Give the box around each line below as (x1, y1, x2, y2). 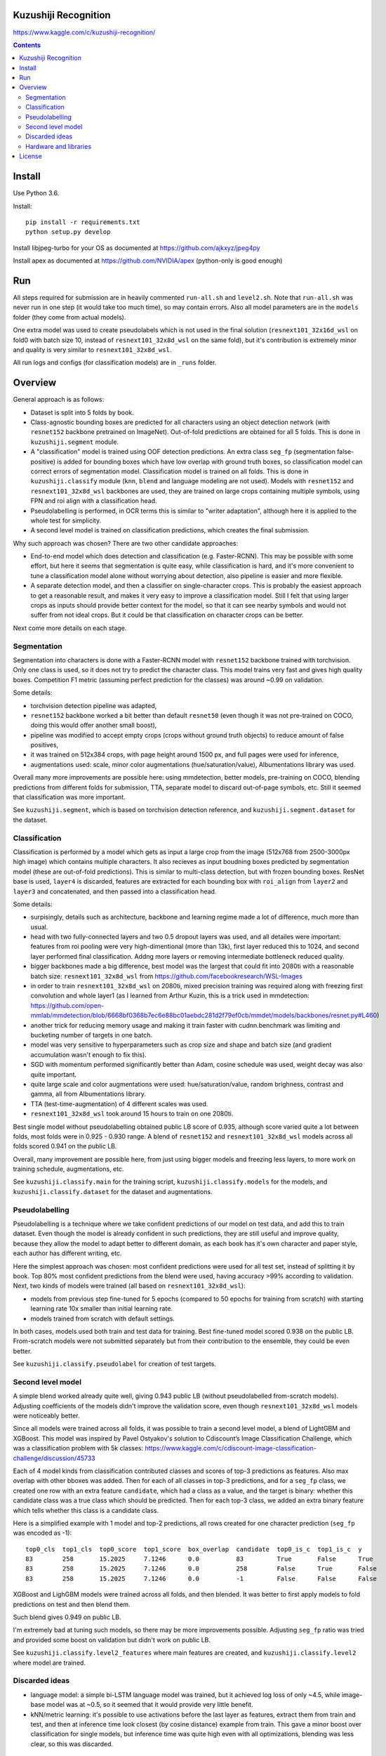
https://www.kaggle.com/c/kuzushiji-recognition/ (13, 28, 156, 37)
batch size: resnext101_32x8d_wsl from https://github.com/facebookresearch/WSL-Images (30, 971, 303, 980)
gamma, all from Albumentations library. (30, 1089, 147, 1099)
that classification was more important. (13, 793, 126, 801)
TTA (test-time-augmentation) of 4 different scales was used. (30, 1099, 208, 1108)
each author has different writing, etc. (13, 1249, 122, 1257)
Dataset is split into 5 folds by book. (30, 408, 134, 417)
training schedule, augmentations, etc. (13, 1165, 124, 1173)
